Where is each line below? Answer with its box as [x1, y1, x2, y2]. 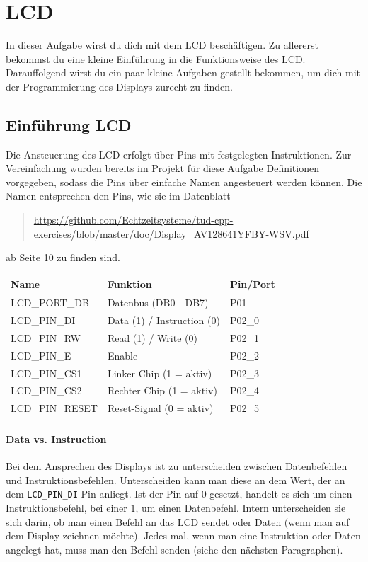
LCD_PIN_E [11, 348, 71, 362]
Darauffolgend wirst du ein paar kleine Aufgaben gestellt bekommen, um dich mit [6, 65, 360, 80]
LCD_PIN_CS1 [11, 365, 82, 380]
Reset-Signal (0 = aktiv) [107, 401, 214, 415]
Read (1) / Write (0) [107, 330, 197, 345]
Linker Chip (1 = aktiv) [107, 365, 212, 380]
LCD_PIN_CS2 [11, 383, 82, 398]
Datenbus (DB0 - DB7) [107, 295, 209, 310]
